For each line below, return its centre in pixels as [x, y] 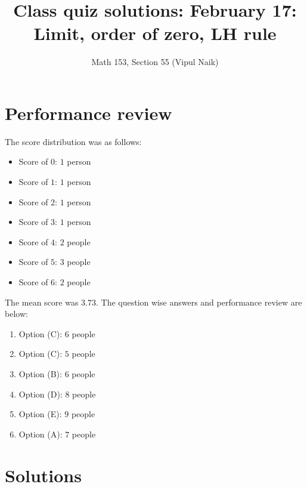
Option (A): [41, 434]
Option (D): [41, 394]
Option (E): [40, 414]
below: [16, 314]
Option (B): [40, 373]
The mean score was [42, 302]
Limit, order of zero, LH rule [155, 33]
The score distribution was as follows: [73, 141]
